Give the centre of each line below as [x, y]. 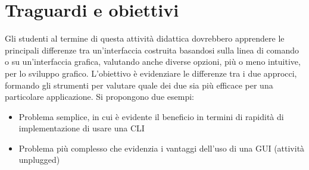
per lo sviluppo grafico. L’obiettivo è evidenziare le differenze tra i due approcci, [151, 73]
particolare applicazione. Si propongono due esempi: [99, 97]
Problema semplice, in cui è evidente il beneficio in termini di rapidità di [151, 116]
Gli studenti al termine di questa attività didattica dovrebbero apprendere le [145, 38]
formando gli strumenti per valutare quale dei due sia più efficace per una [139, 85]
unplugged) [39, 160]
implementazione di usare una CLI [82, 128]
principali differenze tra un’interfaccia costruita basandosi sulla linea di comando [152, 50]
